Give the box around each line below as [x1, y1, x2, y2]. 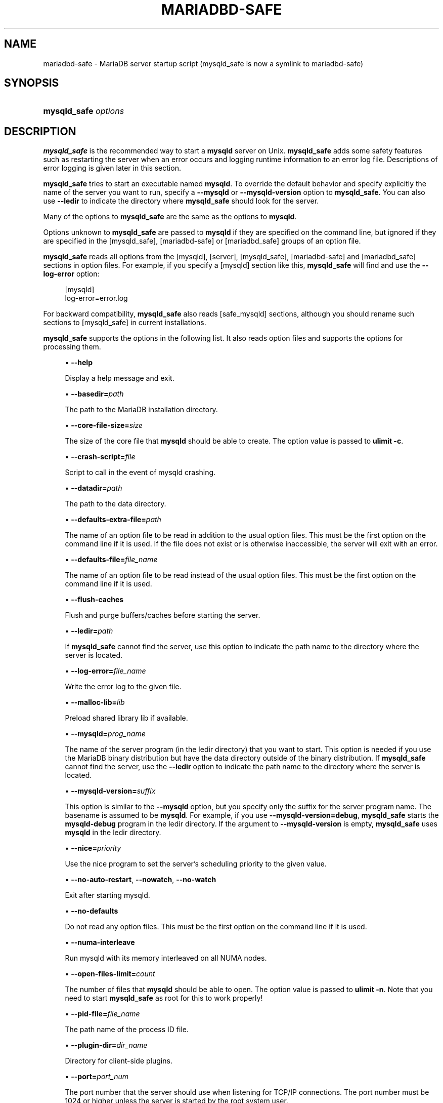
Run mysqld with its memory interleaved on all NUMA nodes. [65, 954, 267, 963]
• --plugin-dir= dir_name [65, 1041, 148, 1050]
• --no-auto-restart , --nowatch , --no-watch [65, 875, 216, 884]
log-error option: [43, 269, 100, 279]
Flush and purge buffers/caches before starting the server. [65, 611, 260, 620]
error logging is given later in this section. [43, 164, 181, 173]
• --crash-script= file [65, 452, 136, 461]
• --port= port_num [65, 1072, 129, 1081]
